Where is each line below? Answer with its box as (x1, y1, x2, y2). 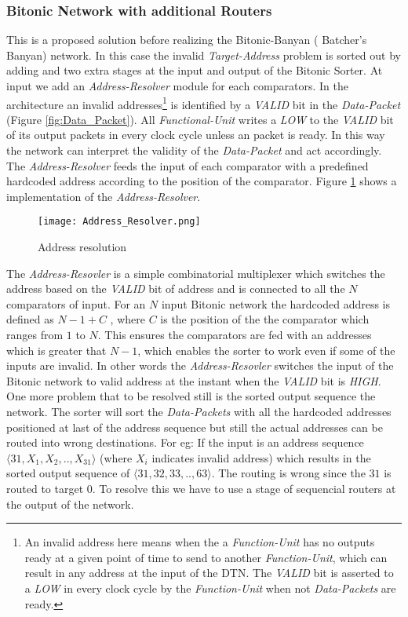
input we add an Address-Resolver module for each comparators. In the (6, 78, 348, 93)
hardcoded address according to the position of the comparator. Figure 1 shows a (6, 173, 397, 189)
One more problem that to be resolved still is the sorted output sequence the (6, 388, 376, 404)
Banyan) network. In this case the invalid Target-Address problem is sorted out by (6, 46, 401, 63)
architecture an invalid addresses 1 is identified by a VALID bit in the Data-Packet (6, 93, 401, 112)
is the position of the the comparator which (160, 311, 370, 327)
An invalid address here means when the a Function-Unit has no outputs (24, 534, 375, 550)
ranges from (6, 327, 64, 343)
